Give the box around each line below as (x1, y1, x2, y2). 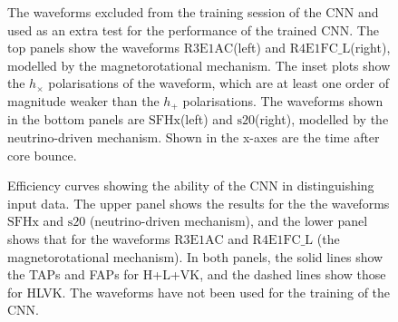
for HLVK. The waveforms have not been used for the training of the (7, 282, 391, 301)
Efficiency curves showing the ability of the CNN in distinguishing (7, 176, 374, 195)
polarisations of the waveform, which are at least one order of (48, 73, 389, 93)
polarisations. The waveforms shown (182, 91, 383, 110)
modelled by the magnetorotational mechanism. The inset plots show (7, 55, 391, 74)
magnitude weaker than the (7, 91, 160, 110)
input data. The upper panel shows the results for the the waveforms (7, 193, 390, 212)
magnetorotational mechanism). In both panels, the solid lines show (7, 247, 383, 266)
